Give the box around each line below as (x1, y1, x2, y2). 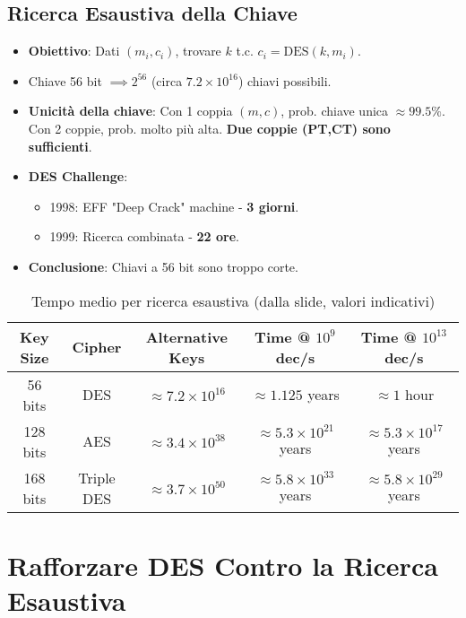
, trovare (175, 41, 221, 60)
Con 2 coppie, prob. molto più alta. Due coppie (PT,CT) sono (28, 118, 391, 137)
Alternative (145, 326, 228, 347)
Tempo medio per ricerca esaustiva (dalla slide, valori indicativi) (30, 290, 436, 311)
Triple (78, 466, 116, 488)
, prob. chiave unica (280, 101, 389, 120)
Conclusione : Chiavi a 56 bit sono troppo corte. (28, 257, 298, 275)
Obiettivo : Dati (28, 41, 120, 60)
